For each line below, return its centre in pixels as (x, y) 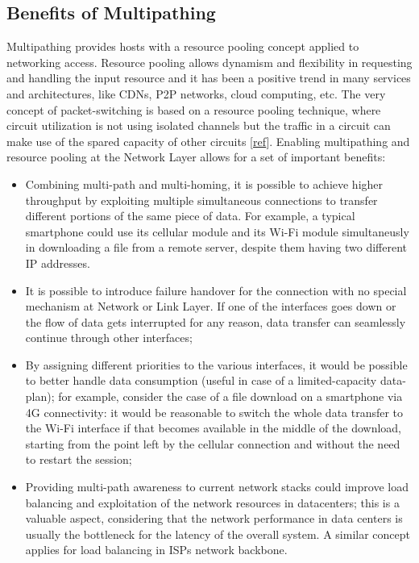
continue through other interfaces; (109, 338)
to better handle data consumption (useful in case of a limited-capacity (201, 380)
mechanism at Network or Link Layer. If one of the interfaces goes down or (211, 306)
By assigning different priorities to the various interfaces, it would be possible (216, 364)
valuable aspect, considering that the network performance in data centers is (214, 518)
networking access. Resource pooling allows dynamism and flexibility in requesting (209, 62)
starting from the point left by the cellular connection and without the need (213, 443)
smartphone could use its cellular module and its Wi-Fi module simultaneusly (217, 231)
